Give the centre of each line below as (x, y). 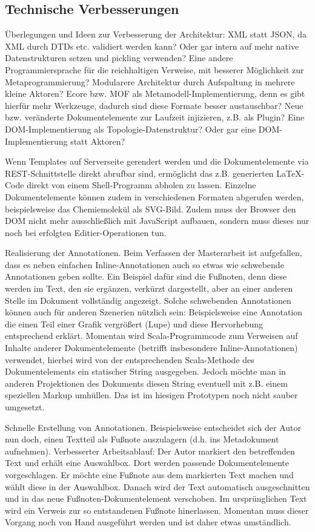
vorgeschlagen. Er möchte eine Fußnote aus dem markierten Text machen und (149, 474)
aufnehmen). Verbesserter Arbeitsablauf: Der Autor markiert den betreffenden (150, 451)
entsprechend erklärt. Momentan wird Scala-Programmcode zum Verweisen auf (151, 336)
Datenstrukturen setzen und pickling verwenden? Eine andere (119, 58)
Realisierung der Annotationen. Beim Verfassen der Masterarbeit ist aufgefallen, (154, 253)
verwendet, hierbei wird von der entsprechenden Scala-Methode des (130, 359)
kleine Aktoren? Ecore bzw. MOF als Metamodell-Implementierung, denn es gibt (155, 94)
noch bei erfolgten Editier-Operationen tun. (86, 232)
